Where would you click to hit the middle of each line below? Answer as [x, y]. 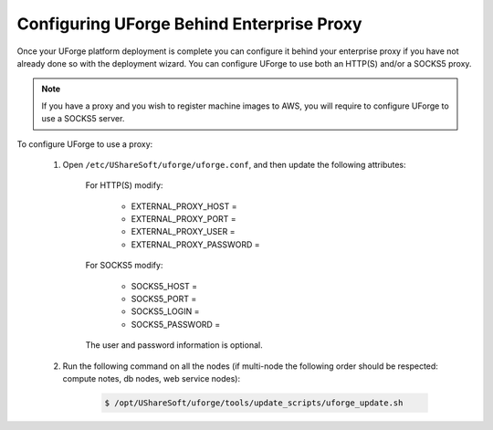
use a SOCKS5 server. [83, 119]
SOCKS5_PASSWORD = [176, 324]
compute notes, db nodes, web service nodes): [152, 378]
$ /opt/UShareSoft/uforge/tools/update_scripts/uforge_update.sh [254, 403]
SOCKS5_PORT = [164, 299]
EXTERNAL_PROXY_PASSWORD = [195, 244]
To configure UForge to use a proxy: [85, 144]
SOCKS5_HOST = [164, 286]
